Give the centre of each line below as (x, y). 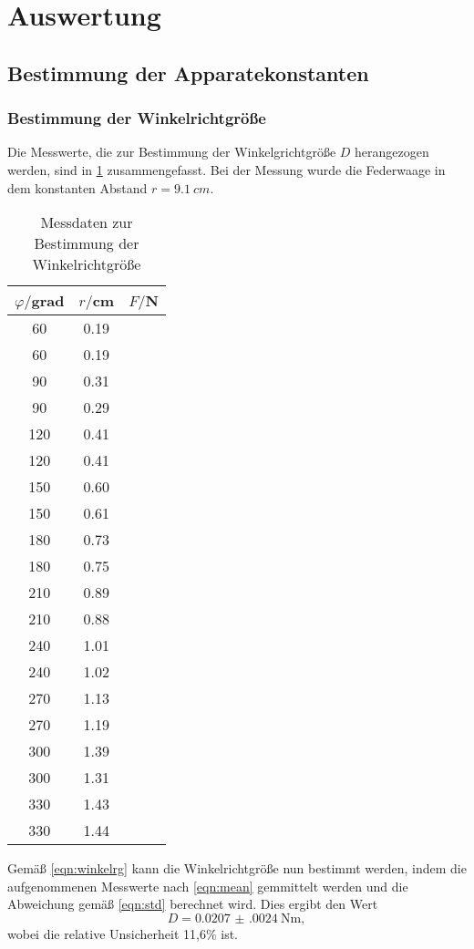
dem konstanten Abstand (77, 187)
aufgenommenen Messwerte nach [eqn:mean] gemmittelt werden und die (208, 886)
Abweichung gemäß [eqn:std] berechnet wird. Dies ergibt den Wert (193, 904)
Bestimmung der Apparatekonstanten (188, 72)
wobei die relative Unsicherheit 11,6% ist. (123, 933)
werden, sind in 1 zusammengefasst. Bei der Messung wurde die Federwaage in (227, 169)
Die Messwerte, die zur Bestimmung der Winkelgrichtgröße (172, 152)
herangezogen (392, 152)
